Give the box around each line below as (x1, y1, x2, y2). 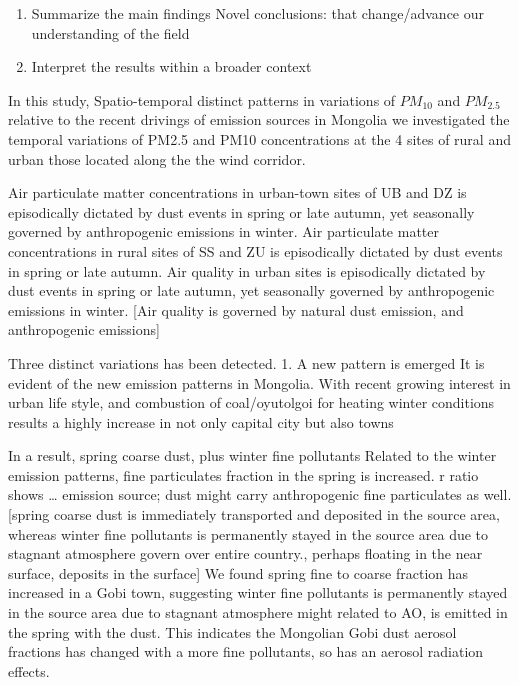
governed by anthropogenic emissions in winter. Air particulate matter (8, 221, 439, 242)
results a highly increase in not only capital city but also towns (8, 411, 394, 432)
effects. (8, 660, 50, 681)
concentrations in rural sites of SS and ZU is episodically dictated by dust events (8, 240, 503, 261)
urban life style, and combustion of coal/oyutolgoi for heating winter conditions (8, 392, 495, 413)
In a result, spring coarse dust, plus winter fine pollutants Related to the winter (8, 445, 497, 466)
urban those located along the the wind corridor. (8, 148, 306, 169)
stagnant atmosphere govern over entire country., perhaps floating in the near (8, 543, 483, 564)
